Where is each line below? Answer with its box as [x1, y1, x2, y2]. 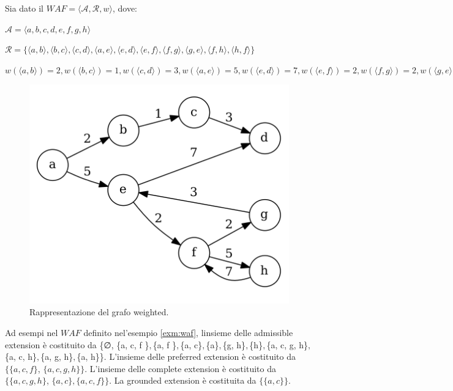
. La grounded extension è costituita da [109, 374, 256, 387]
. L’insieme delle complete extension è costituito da [84, 362, 276, 375]
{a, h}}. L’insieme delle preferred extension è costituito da [77, 350, 296, 363]
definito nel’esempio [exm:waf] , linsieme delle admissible [83, 326, 293, 339]
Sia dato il [5, 2, 44, 14]
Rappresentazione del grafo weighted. [29, 305, 169, 318]
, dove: [112, 2, 137, 14]
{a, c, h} [5, 350, 37, 363]
